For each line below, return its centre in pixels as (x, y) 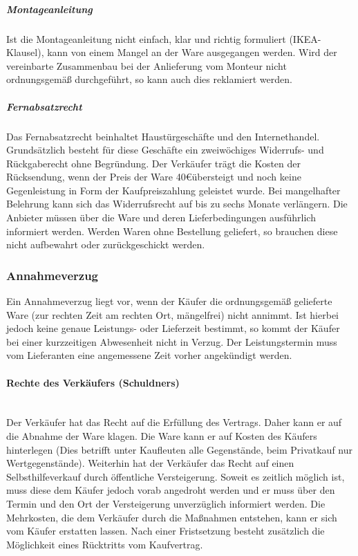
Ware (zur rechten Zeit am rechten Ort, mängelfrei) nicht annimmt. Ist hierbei (172, 314)
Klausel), (25, 52)
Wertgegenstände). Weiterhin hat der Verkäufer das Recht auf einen (150, 463)
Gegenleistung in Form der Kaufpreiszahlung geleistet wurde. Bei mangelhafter (173, 190)
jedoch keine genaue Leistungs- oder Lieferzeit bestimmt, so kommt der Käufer (173, 328)
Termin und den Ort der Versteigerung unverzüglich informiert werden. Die (166, 503)
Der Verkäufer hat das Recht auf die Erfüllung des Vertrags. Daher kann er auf (174, 422)
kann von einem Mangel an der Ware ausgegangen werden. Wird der (192, 52)
